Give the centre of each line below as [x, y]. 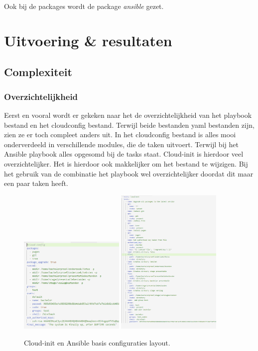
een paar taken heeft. [36, 183]
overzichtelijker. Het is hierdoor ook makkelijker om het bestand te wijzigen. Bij [126, 163]
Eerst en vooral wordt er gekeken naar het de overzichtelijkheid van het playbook [128, 115]
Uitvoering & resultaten [88, 40]
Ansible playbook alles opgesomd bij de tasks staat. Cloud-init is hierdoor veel [124, 154]
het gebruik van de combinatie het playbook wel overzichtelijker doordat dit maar [129, 173]
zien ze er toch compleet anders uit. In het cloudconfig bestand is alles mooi [120, 134]
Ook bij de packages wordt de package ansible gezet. [84, 6]
